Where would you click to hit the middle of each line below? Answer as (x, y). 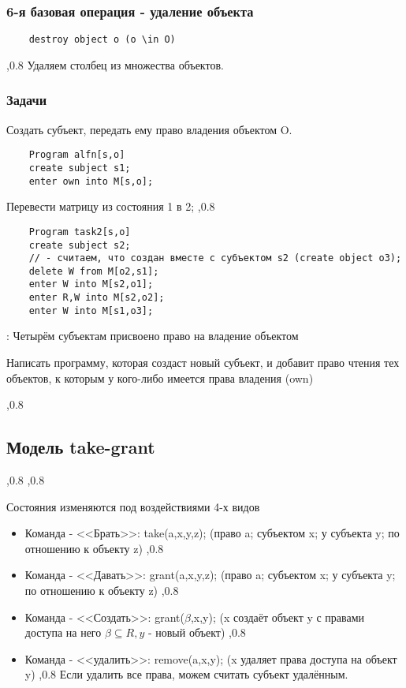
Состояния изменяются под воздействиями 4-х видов (133, 506)
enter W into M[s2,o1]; (91, 284)
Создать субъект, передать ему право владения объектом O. (149, 129)
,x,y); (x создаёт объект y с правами (277, 617)
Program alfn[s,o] (77, 155)
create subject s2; (80, 245)
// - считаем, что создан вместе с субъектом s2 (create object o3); (215, 258)
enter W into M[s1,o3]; (91, 310)
